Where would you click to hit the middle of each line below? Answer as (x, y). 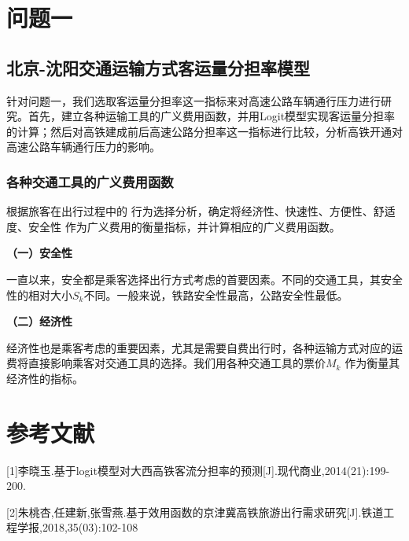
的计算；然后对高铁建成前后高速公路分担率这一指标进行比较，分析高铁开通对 (204, 131)
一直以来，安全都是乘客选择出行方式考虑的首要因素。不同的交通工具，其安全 (204, 279)
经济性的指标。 (45, 378)
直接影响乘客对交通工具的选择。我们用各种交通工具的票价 (177, 363)
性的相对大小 (39, 294)
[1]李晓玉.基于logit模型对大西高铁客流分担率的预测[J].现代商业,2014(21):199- (198, 470)
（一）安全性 (39, 253)
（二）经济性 (39, 321)
